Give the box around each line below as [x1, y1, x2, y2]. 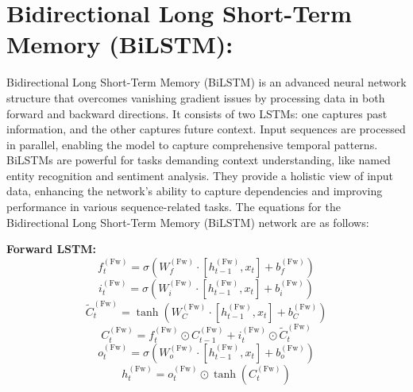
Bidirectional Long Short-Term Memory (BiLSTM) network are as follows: [6, 213, 369, 230]
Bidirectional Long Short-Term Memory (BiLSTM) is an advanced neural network [6, 74, 407, 90]
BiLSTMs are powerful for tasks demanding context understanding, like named [6, 152, 391, 168]
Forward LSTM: [6, 240, 97, 257]
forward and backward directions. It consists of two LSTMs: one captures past [6, 105, 388, 121]
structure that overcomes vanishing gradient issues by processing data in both [6, 89, 385, 106]
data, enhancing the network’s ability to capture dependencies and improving [6, 183, 383, 199]
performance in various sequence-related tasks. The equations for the [6, 198, 341, 215]
